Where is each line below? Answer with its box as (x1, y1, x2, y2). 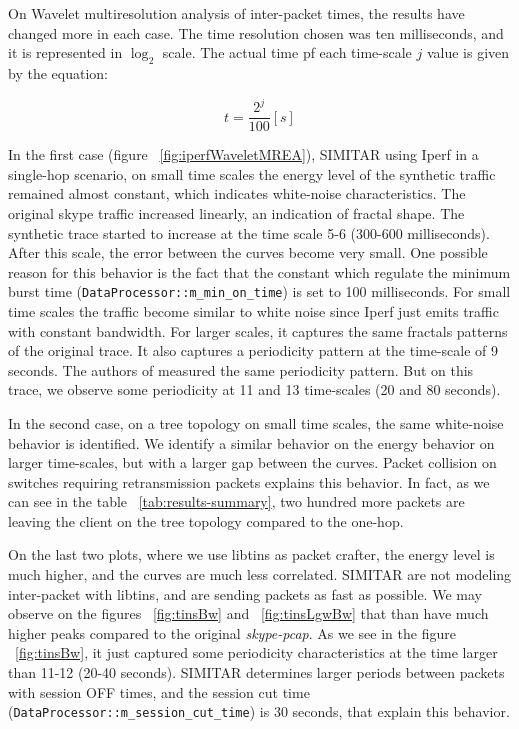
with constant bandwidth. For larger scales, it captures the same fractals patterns (8, 320, 508, 341)
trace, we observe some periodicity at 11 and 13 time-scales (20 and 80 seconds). (8, 379, 501, 400)
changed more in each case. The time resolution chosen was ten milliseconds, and (8, 22, 504, 43)
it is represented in (8, 42, 123, 63)
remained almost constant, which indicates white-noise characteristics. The (8, 183, 466, 204)
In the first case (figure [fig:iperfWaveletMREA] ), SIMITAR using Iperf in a (8, 144, 479, 165)
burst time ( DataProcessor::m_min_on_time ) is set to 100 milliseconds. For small (8, 281, 511, 302)
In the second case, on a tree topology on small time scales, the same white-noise (8, 412, 504, 433)
